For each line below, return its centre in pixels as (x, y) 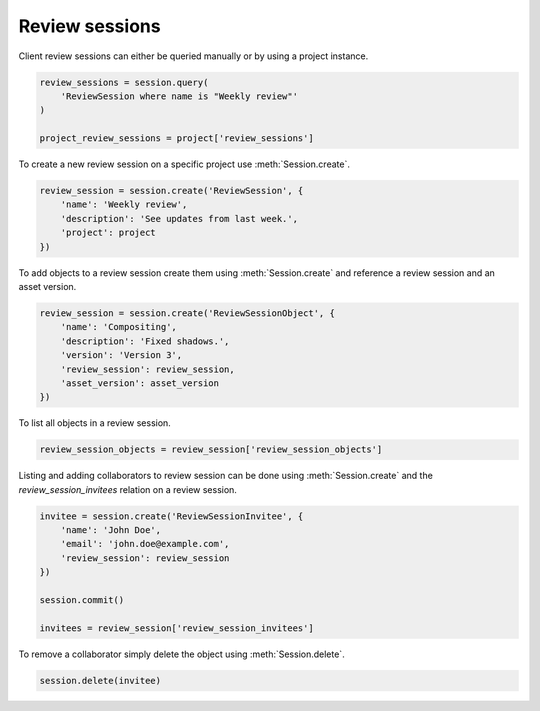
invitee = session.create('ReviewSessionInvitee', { (171, 516)
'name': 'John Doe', (111, 530)
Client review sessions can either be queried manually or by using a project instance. (193, 56)
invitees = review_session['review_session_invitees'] (176, 628)
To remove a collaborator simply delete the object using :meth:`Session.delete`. (181, 654)
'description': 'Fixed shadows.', (145, 341)
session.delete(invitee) (100, 680)
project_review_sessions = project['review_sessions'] (176, 138)
